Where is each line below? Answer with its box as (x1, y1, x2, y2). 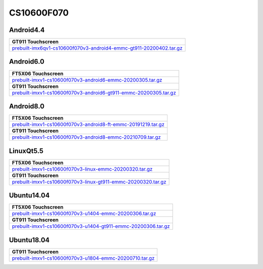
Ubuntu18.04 (9, 236, 50, 244)
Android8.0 (9, 102, 45, 110)
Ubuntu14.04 (9, 191, 50, 199)
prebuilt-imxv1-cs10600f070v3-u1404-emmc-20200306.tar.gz (12, 210, 156, 217)
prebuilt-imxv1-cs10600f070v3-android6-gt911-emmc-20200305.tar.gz (12, 89, 176, 96)
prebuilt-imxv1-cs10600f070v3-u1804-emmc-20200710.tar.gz (12, 254, 155, 261)
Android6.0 (9, 57, 45, 66)
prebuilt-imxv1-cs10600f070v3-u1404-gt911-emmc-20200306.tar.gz (12, 223, 170, 230)
